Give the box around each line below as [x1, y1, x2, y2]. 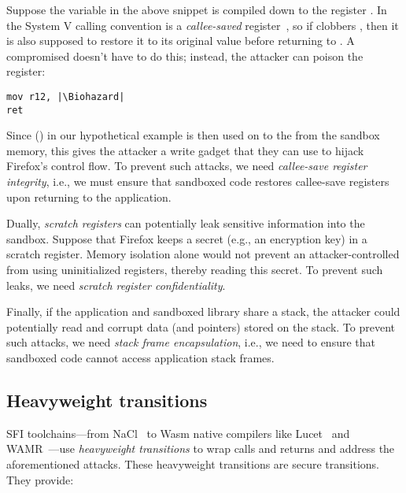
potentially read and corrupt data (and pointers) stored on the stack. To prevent [6, 318, 396, 335]
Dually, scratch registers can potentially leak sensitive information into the [6, 215, 365, 232]
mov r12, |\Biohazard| [6, 91, 125, 102]
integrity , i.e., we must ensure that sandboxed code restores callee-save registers [6, 173, 389, 190]
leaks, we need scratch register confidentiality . [6, 276, 226, 293]
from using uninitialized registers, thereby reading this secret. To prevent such [6, 261, 383, 278]
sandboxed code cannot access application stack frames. [6, 350, 275, 365]
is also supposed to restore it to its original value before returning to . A [6, 32, 355, 49]
